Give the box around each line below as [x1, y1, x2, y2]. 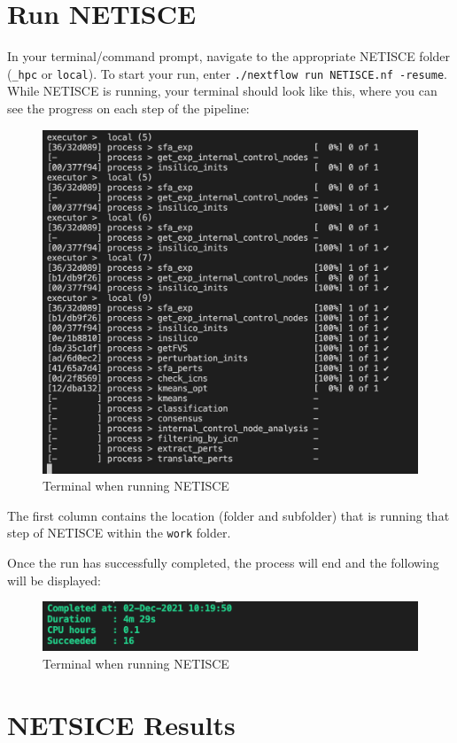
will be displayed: [7, 570, 101, 589]
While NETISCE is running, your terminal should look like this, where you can [7, 81, 438, 100]
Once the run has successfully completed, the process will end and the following [7, 553, 439, 571]
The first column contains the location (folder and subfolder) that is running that [7, 506, 450, 524]
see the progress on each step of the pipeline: [7, 98, 250, 117]
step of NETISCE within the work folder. [7, 523, 231, 542]
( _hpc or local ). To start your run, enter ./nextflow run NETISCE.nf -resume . [7, 64, 447, 82]
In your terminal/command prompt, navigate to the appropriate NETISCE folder [7, 47, 451, 66]
